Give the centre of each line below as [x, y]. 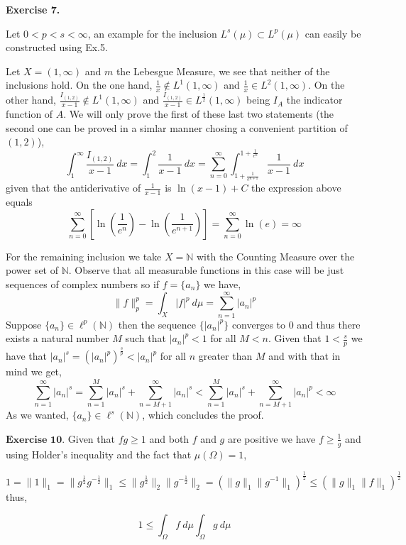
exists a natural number [57, 338]
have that [26, 356]
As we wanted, [37, 415]
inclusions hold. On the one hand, [79, 85]
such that [146, 338]
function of [29, 114]
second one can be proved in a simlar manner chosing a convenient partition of [177, 127]
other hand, [31, 100]
